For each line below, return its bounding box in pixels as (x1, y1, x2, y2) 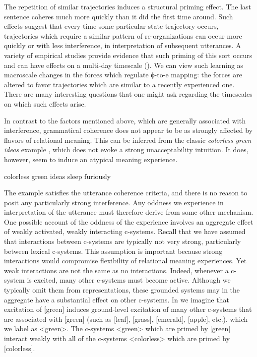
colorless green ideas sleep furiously (4, 171, 111, 181)
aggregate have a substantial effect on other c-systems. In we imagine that (4, 294, 229, 304)
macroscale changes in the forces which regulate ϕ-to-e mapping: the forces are (4, 69, 242, 80)
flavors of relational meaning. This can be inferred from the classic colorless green (4, 134, 252, 145)
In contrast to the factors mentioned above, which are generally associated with (4, 115, 246, 125)
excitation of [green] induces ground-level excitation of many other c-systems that (4, 304, 252, 314)
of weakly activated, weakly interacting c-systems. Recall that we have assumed (4, 226, 246, 237)
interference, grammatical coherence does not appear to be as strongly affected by (4, 125, 253, 135)
